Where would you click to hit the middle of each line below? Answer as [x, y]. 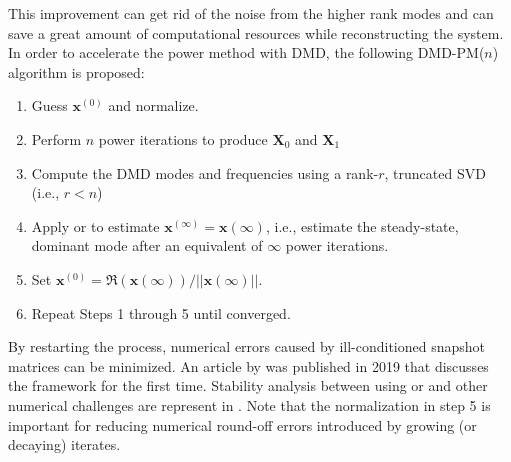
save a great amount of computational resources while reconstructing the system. [256, 32]
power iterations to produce [183, 138]
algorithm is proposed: [76, 71]
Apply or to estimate [95, 225]
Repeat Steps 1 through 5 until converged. [161, 312]
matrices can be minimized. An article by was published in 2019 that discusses [248, 365]
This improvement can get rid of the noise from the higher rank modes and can [251, 13]
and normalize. [153, 105]
